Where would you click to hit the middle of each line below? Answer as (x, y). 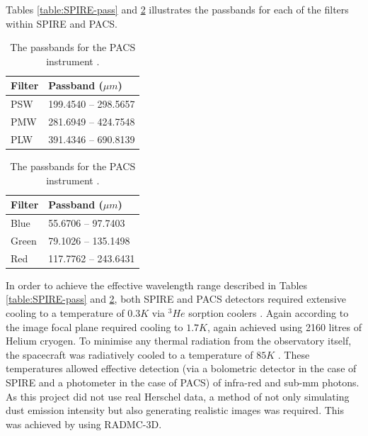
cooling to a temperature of (65, 313)
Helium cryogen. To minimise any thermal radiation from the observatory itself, (179, 341)
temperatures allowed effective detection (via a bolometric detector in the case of (181, 368)
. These (294, 354)
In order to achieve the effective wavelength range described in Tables (157, 285)
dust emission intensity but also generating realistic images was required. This (175, 410)
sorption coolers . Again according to (269, 313)
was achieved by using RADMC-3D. (84, 424)
